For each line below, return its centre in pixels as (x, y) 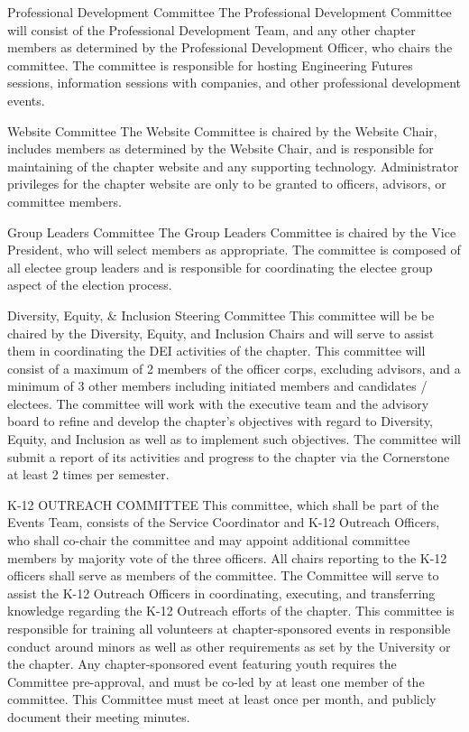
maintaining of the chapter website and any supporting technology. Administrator (233, 166)
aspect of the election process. (90, 285)
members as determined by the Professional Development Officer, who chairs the (230, 47)
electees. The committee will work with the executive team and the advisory (218, 403)
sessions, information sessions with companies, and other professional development (234, 83)
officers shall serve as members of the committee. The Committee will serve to (223, 575)
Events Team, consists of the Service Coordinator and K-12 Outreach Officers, (224, 522)
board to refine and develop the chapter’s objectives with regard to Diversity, (221, 421)
